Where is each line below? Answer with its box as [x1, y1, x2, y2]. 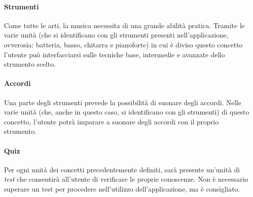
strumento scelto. [4, 59, 56, 69]
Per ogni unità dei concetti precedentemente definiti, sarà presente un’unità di [4, 164, 240, 174]
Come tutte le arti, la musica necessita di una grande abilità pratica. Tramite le [4, 20, 245, 30]
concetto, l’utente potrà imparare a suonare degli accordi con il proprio [4, 116, 219, 126]
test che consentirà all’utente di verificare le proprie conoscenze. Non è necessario [4, 174, 248, 184]
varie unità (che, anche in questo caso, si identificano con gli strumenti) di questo [4, 107, 250, 117]
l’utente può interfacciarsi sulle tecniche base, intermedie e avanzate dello [4, 49, 225, 59]
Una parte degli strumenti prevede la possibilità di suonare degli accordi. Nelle [4, 97, 242, 107]
